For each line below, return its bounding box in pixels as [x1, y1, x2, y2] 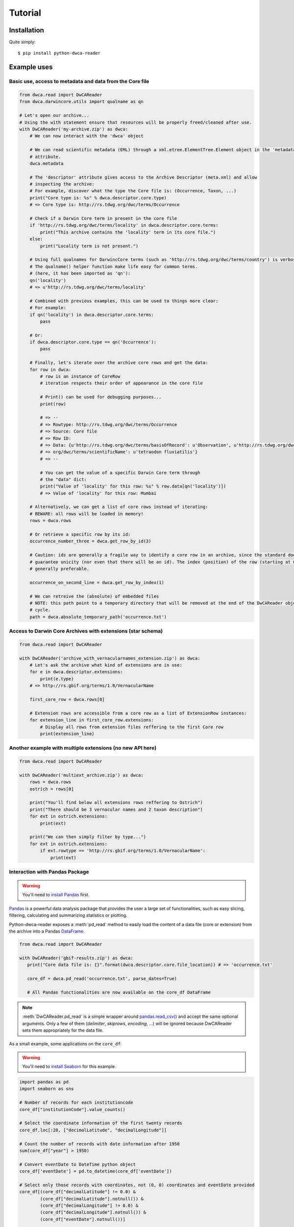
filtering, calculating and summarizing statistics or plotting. [9, 912, 127, 918]
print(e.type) [40, 676, 74, 682]
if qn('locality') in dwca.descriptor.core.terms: [29, 312, 154, 318]
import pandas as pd [19, 1079, 69, 1085]
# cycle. [29, 607, 51, 613]
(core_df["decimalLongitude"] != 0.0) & [40, 1203, 139, 1208]
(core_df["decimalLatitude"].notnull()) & [40, 1196, 144, 1201]
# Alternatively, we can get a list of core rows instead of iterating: [29, 504, 208, 510]
